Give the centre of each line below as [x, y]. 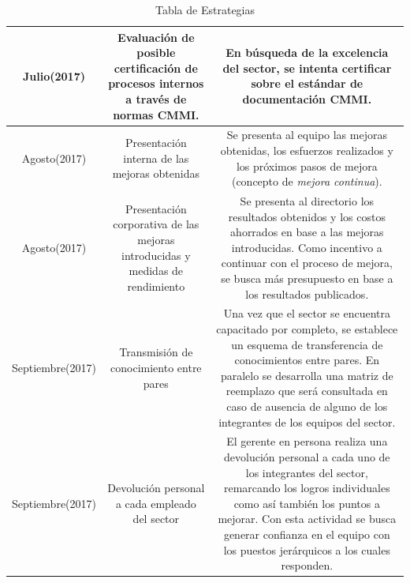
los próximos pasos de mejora [307, 165]
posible [156, 53]
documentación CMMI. [307, 98]
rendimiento [156, 286]
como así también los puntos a [307, 503]
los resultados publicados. [307, 293]
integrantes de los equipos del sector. [307, 421]
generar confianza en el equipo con [307, 534]
